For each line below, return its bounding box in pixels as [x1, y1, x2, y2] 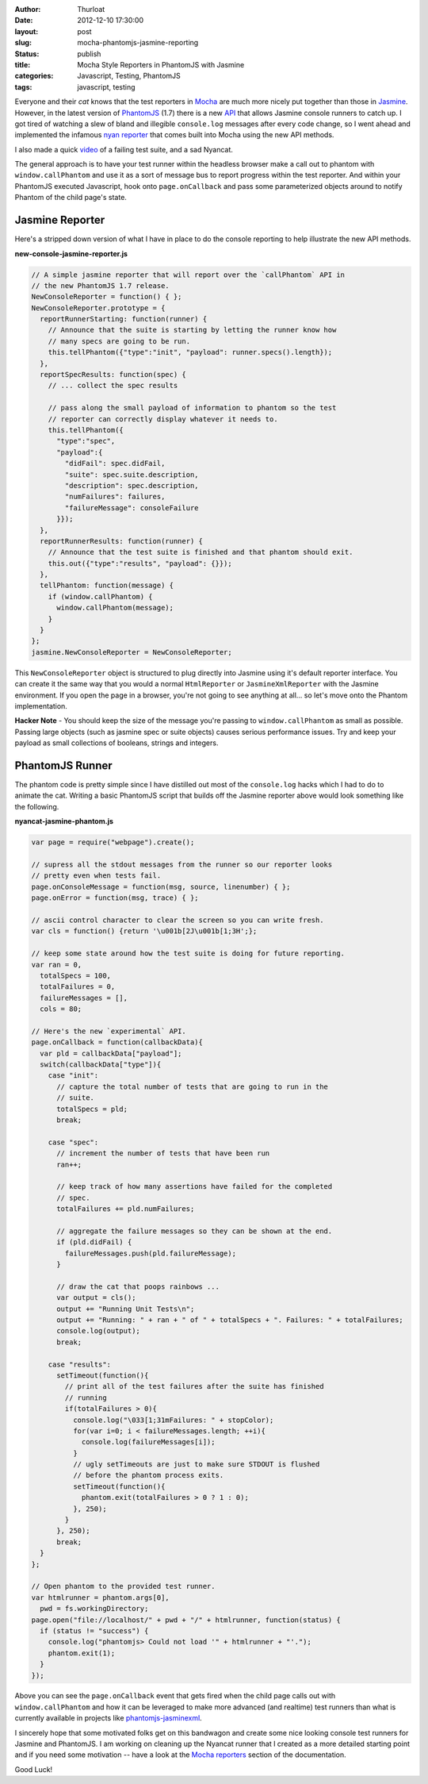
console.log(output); [56, 1326, 140, 1336]
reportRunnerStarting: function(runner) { [40, 314, 208, 324]
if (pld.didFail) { [56, 1238, 132, 1247]
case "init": [48, 1071, 99, 1080]
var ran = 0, [31, 960, 82, 969]
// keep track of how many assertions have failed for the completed [56, 1182, 333, 1191]
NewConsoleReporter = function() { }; [31, 292, 182, 302]
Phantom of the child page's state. [14, 193, 127, 202]
